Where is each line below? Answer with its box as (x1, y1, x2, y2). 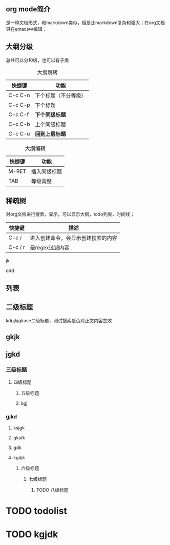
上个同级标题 (35, 121, 66, 128)
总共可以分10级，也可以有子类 (6, 57, 69, 63)
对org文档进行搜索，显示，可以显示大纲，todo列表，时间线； (6, 211, 135, 217)
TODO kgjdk (6, 529, 58, 540)
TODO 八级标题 (36, 487, 69, 493)
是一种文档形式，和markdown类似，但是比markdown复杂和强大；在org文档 (6, 20, 165, 26)
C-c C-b (8, 120, 30, 127)
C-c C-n (8, 91, 30, 99)
